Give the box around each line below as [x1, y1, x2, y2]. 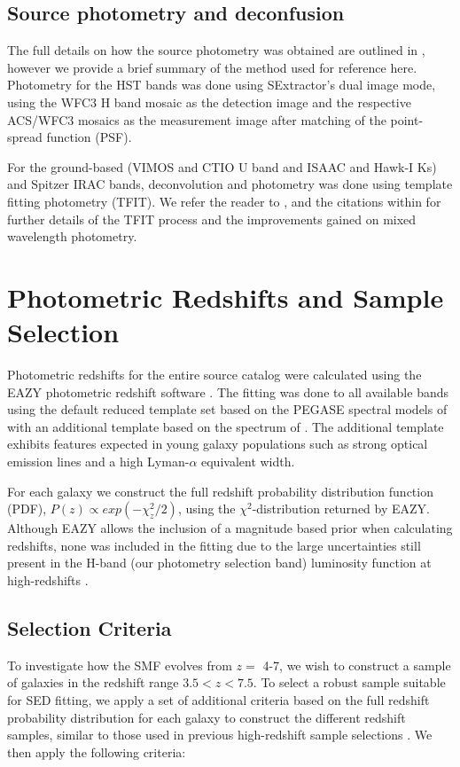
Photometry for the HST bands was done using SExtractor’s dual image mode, [7, 75, 436, 94]
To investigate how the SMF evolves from [7, 655, 232, 674]
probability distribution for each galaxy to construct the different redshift [7, 708, 406, 726]
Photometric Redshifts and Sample [7, 278, 444, 315]
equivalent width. [201, 452, 295, 471]
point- [390, 110, 424, 129]
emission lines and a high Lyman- [7, 452, 190, 471]
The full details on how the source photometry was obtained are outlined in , [7, 41, 425, 59]
